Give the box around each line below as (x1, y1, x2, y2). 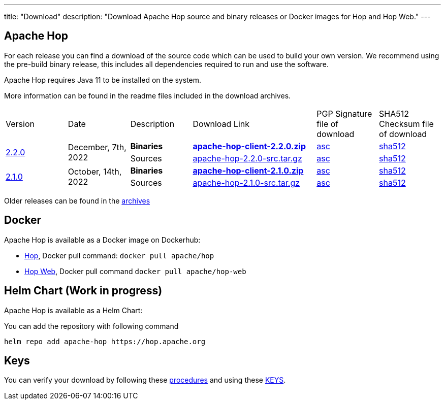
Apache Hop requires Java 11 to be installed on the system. (4, 75, 202, 84)
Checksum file (379, 118, 434, 129)
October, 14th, (68, 166, 122, 177)
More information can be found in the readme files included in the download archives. (4, 91, 291, 100)
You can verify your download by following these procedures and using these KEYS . (4, 376, 286, 385)
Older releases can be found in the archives (4, 196, 150, 205)
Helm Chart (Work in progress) (4, 284, 163, 297)
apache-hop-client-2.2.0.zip (193, 141, 306, 151)
